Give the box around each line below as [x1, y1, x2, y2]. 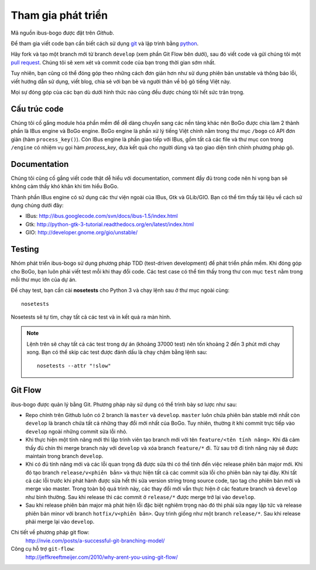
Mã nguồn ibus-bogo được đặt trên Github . [11, 29, 114, 36]
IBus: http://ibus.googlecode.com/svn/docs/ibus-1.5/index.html [25, 213, 178, 220]
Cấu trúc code [11, 104, 64, 114]
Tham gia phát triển [11, 9, 108, 22]
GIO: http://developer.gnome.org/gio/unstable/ [25, 229, 138, 236]
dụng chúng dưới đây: [11, 202, 64, 209]
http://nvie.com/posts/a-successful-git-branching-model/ [25, 537, 165, 544]
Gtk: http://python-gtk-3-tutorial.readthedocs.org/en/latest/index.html [25, 220, 194, 228]
